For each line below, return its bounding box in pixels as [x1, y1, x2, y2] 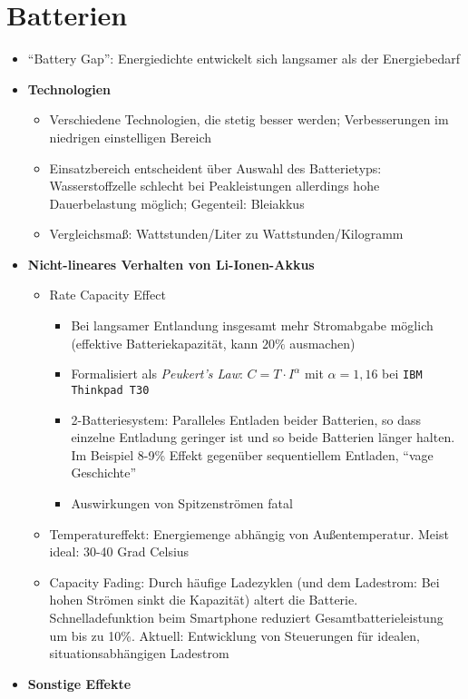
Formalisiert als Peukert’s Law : [71, 364, 243, 383]
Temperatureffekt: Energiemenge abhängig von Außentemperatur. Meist [49, 524, 449, 543]
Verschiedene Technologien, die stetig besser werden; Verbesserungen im [49, 110, 449, 129]
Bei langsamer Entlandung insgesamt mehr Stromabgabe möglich [71, 316, 434, 335]
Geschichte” [71, 463, 137, 482]
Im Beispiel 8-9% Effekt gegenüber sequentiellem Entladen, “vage [71, 445, 434, 464]
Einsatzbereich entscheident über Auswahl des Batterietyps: [49, 158, 382, 177]
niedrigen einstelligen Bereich [49, 127, 212, 146]
